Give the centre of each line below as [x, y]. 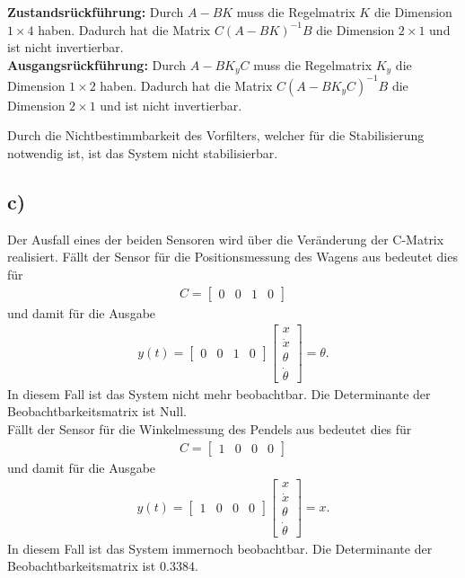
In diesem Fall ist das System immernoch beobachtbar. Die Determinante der [220, 548]
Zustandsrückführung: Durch [96, 12]
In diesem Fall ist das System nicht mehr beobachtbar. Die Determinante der [219, 393]
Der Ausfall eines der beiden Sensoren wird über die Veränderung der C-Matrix [226, 239]
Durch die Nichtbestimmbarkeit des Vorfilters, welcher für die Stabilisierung [216, 135]
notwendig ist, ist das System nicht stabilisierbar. [143, 152]
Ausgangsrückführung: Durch [97, 64]
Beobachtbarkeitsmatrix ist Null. [97, 411]
